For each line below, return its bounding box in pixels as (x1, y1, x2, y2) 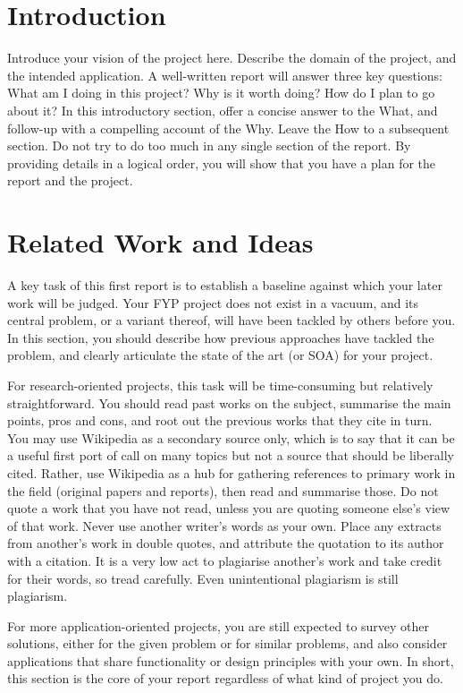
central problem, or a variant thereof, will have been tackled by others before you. (7, 311, 456, 329)
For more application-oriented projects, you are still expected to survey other (7, 616, 430, 635)
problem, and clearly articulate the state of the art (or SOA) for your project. (7, 346, 434, 364)
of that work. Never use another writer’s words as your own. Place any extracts (7, 516, 442, 535)
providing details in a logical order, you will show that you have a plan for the (7, 153, 436, 172)
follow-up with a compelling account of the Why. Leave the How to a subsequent (7, 118, 450, 137)
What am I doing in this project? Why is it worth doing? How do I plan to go (7, 83, 435, 102)
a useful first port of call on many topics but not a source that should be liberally (7, 446, 454, 465)
